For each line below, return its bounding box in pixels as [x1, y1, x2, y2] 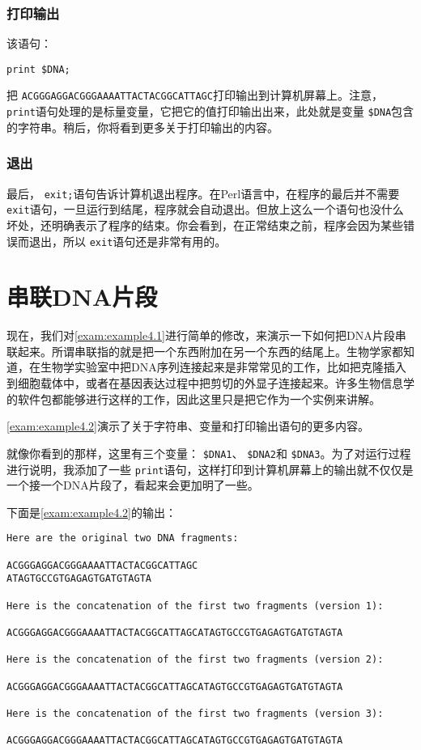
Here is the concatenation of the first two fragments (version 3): [6, 707, 384, 719]
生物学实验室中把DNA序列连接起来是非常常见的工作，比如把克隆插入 [40, 358, 406, 375]
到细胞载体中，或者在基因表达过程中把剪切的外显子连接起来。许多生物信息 [6, 375, 403, 392]
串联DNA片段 [6, 280, 158, 313]
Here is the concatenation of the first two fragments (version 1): [6, 600, 384, 612]
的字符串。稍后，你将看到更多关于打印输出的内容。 [6, 118, 279, 135]
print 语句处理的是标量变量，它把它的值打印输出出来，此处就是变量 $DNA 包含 [6, 103, 415, 120]
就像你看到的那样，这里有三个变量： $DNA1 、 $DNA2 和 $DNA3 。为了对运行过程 [6, 444, 411, 461]
